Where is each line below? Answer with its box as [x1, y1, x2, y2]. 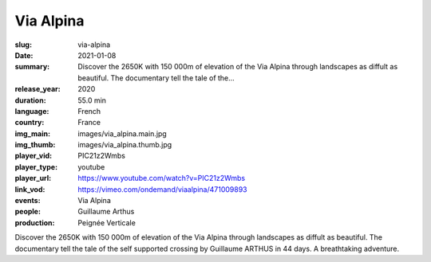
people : [14, 207, 42, 217]
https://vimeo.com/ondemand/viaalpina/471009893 [77, 184, 247, 194]
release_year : [14, 84, 61, 94]
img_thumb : [14, 140, 56, 150]
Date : [14, 50, 34, 60]
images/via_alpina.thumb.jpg [77, 140, 172, 150]
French [77, 106, 101, 115]
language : [14, 106, 49, 115]
